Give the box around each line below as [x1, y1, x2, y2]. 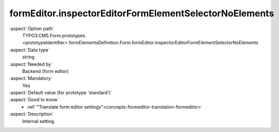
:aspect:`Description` [9, 111, 54, 117]
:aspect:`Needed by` [9, 61, 53, 67]
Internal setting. [22, 118, 56, 124]
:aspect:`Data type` [9, 46, 50, 53]
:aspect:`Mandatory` [9, 75, 53, 82]
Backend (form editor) [22, 68, 69, 74]
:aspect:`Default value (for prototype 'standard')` [9, 90, 113, 96]
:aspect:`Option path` [9, 25, 54, 32]
